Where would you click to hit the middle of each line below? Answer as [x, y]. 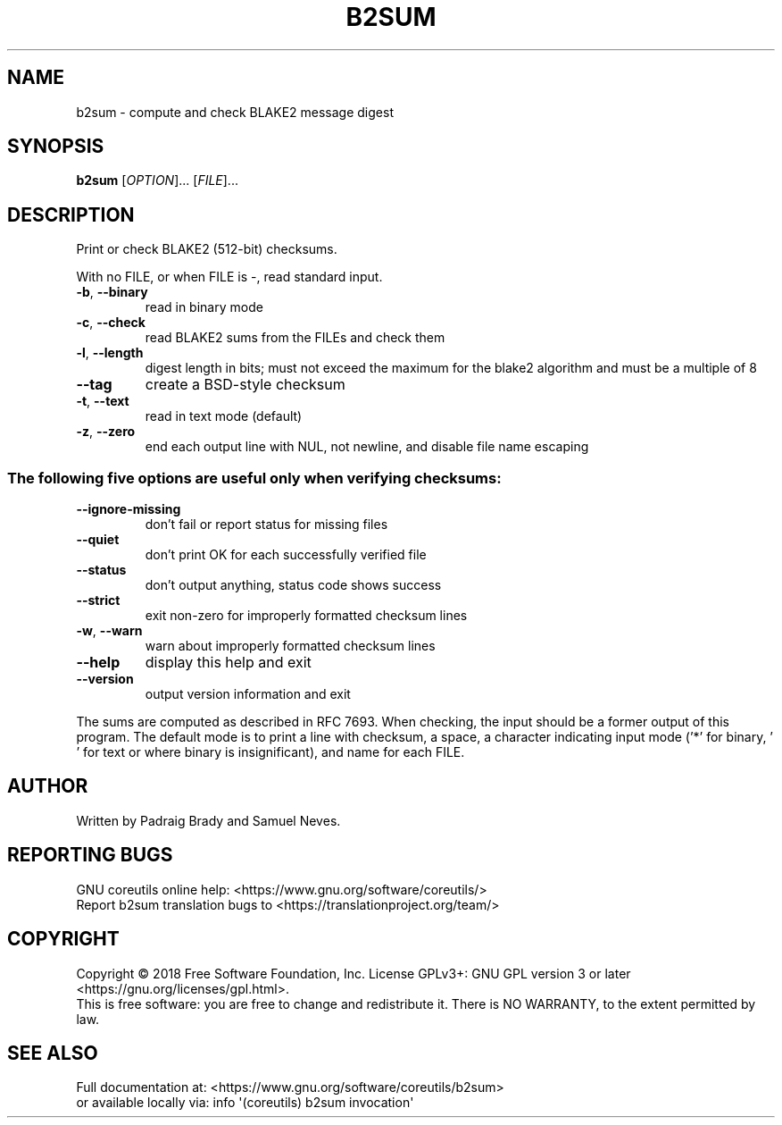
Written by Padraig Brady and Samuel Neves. [208, 820]
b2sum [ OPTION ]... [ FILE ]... [157, 181]
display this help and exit [228, 663]
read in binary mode [204, 307]
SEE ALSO [53, 1053]
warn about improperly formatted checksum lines [290, 646]
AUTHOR [48, 786]
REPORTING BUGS [90, 855]
